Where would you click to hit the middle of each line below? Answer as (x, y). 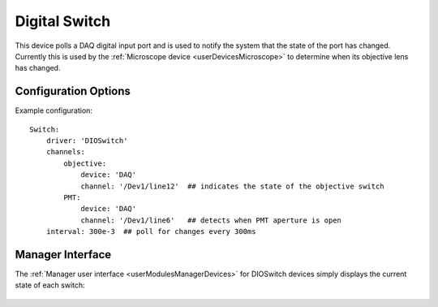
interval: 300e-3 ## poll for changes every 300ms (151, 232)
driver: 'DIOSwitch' (87, 141)
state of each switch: (50, 285)
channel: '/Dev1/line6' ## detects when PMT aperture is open (211, 220)
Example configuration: (54, 110)
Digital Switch (63, 21)
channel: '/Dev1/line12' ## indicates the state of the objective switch (232, 186)
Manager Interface (63, 255)
